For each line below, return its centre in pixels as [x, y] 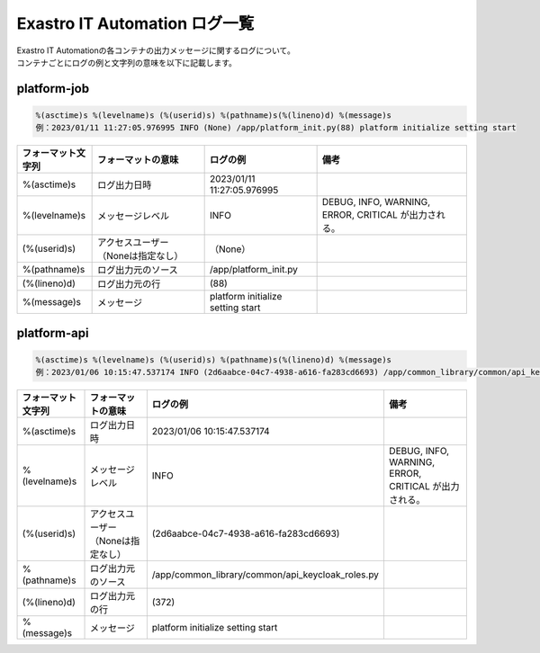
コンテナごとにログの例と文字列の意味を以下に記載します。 [127, 62]
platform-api [53, 333]
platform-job [53, 89]
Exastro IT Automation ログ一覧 [135, 23]
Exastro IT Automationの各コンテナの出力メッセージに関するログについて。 [156, 50]
